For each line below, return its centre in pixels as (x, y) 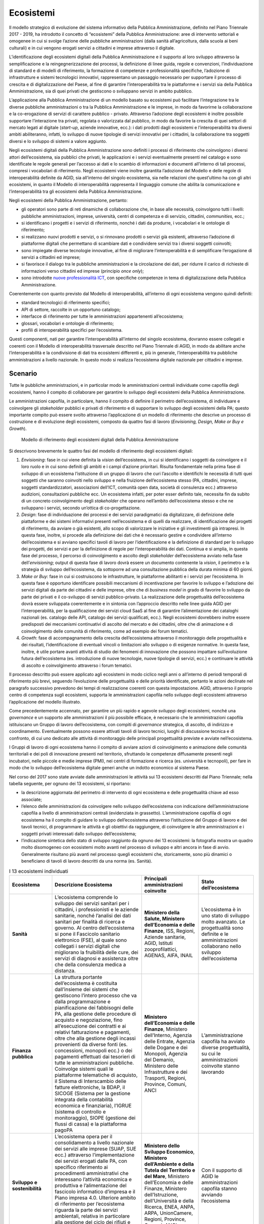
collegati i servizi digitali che (87, 946)
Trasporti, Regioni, (165, 1078)
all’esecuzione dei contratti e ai (90, 1026)
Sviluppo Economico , (170, 1152)
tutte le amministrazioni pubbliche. (94, 1062)
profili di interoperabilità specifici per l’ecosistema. (72, 330)
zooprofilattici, (161, 949)
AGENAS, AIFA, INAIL (169, 955)
